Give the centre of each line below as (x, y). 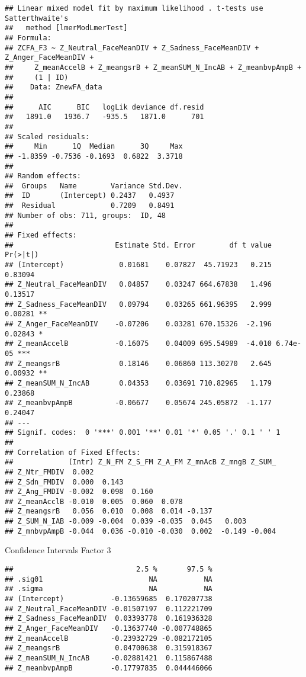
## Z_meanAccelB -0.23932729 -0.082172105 (109, 638)
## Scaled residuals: (47, 137)
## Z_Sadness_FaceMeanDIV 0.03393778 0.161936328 (109, 619)
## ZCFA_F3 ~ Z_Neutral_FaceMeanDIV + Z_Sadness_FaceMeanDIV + (132, 48)
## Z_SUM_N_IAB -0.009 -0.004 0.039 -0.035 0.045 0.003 (126, 522)
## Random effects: (43, 176)
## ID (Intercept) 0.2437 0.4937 (90, 196)
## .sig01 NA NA (109, 579)
